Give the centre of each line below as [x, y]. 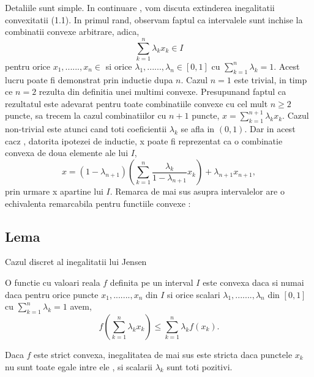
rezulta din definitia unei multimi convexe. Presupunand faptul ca [163, 91]
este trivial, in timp [271, 79]
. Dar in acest [270, 129]
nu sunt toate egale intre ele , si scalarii [79, 366]
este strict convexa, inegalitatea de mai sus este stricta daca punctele [163, 355]
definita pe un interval [151, 282]
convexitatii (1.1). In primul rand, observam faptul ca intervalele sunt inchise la [154, 19]
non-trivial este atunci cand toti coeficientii [86, 129]
